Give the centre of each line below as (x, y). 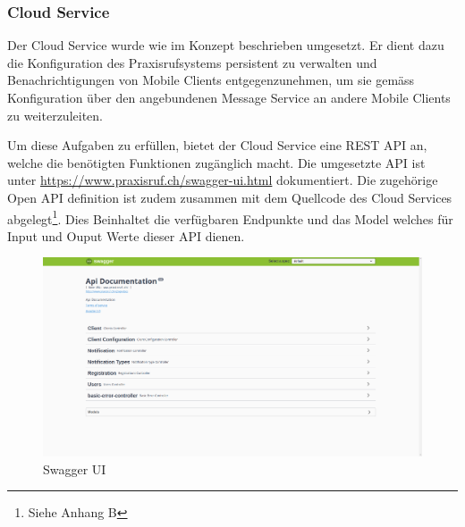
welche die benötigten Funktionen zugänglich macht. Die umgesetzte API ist (216, 162)
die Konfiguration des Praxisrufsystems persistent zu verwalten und (192, 62)
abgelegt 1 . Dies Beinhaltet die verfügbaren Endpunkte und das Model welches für (230, 217)
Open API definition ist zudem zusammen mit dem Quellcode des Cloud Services (230, 197)
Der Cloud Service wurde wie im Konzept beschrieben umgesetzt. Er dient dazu (226, 45)
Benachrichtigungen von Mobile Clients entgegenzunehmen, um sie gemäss (211, 80)
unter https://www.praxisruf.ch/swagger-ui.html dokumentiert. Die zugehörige (223, 180)
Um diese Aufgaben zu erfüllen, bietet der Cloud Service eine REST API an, (217, 145)
